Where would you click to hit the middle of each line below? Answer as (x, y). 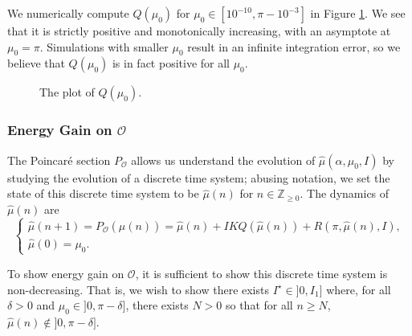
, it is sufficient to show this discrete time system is (261, 273)
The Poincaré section (59, 160)
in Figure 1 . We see (358, 13)
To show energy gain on (66, 273)
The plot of (67, 92)
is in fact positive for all (171, 63)
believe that (36, 63)
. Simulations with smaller (104, 46)
